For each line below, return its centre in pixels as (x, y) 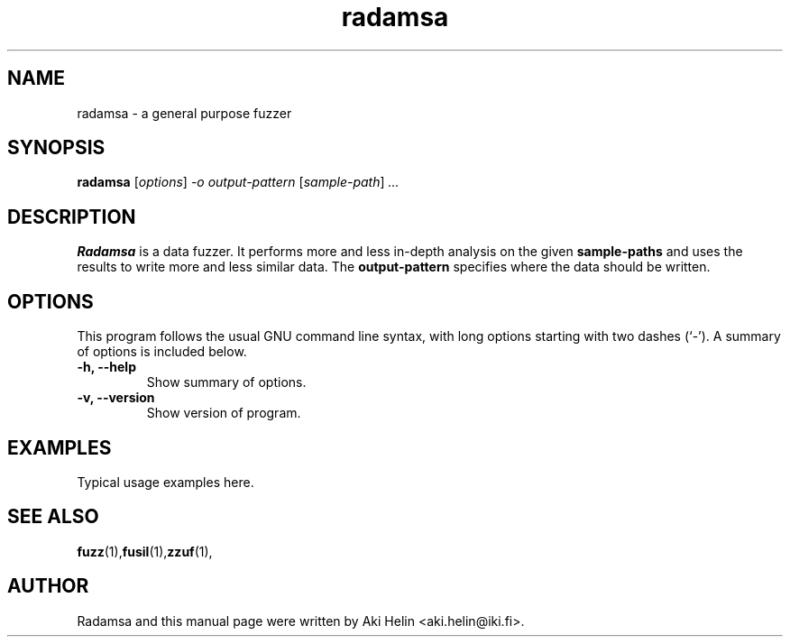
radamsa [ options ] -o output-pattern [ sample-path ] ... (238, 182)
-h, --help (106, 367)
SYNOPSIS (56, 148)
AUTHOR (48, 586)
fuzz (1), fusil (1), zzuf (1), (145, 551)
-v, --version (116, 398)
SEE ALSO (53, 517)
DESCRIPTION (72, 216)
